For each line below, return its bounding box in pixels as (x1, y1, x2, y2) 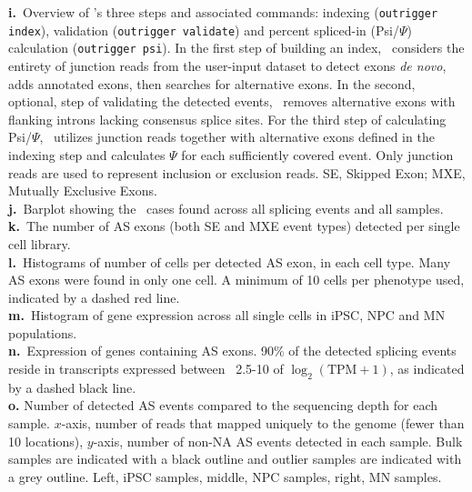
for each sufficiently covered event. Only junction (181, 145, 454, 164)
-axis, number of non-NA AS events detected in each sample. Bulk (93, 431, 463, 450)
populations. (8, 323, 77, 342)
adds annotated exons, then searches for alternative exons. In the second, (8, 74, 416, 93)
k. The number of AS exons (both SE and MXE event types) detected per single (8, 216, 460, 236)
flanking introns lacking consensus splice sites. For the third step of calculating (8, 109, 447, 128)
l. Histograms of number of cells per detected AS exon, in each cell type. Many (8, 252, 451, 271)
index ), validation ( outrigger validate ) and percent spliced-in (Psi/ (8, 20, 399, 39)
